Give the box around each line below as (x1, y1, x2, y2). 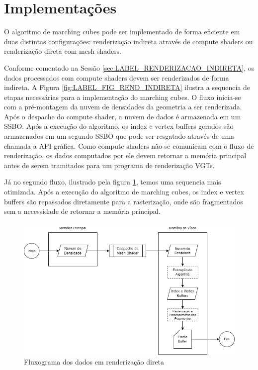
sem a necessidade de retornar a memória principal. (4, 206, 161, 216)
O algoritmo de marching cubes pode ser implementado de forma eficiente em (4, 26, 240, 37)
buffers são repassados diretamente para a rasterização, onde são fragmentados (4, 196, 243, 206)
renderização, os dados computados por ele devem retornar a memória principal (4, 150, 247, 161)
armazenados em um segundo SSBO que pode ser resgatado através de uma (4, 131, 235, 141)
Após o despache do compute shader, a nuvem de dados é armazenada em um (4, 111, 241, 121)
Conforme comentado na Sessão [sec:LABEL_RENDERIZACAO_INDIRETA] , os (4, 62, 255, 73)
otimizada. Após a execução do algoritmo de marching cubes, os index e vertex (4, 186, 244, 197)
